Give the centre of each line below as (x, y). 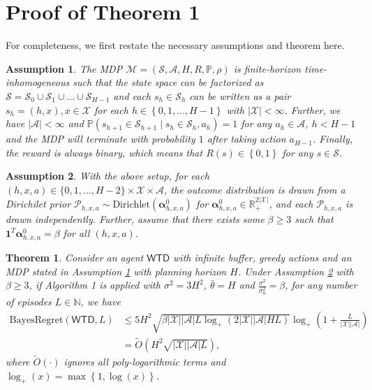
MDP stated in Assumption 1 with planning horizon (116, 271)
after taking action (246, 139)
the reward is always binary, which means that (104, 152)
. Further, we (312, 109)
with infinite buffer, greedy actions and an (262, 257)
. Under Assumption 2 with (296, 271)
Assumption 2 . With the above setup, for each (107, 176)
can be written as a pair (240, 95)
